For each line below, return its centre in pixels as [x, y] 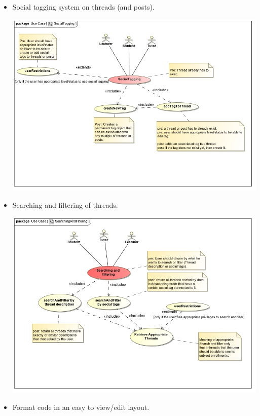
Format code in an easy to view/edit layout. [81, 407]
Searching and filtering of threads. [65, 204]
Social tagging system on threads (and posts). [83, 7]
